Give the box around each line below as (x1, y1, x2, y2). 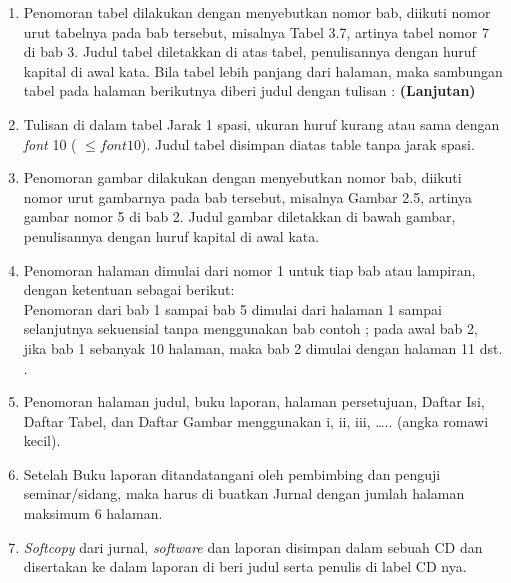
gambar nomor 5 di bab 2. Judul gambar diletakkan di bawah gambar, (23, 206, 456, 227)
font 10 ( (23, 133, 77, 154)
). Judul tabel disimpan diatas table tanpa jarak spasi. (140, 133, 475, 154)
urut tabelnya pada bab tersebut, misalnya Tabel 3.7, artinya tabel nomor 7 (23, 21, 489, 42)
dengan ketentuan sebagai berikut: (23, 279, 235, 300)
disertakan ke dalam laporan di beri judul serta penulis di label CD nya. (23, 556, 467, 577)
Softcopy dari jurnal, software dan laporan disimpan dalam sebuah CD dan (23, 536, 483, 557)
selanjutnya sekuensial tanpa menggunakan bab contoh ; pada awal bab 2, (23, 318, 478, 339)
